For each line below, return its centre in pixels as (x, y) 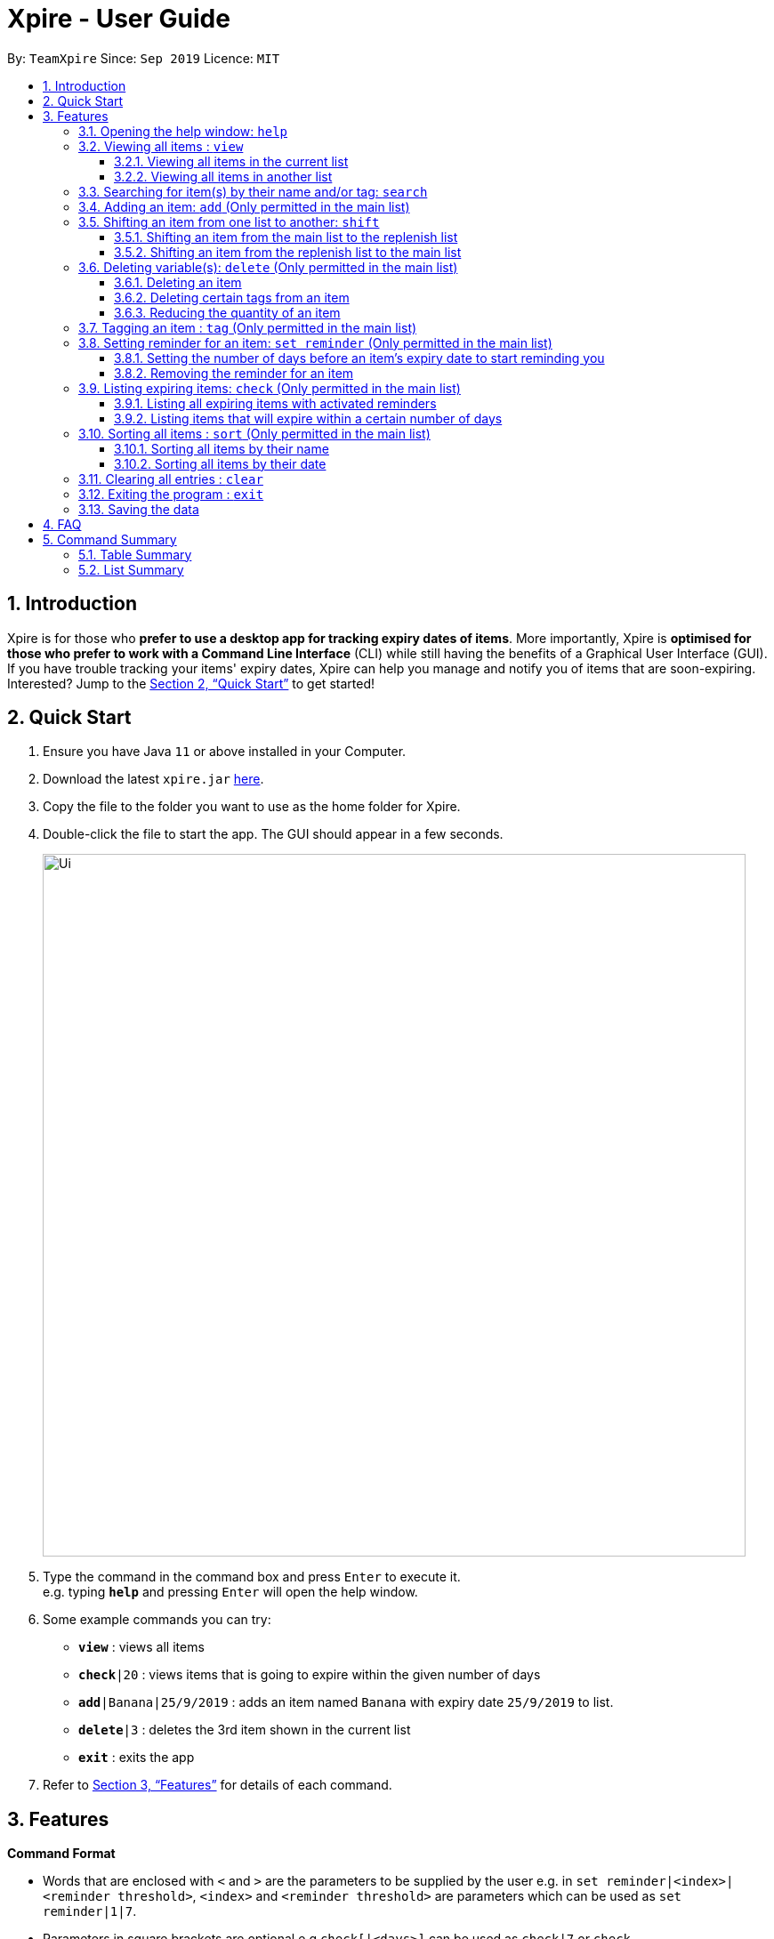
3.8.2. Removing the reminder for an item (234, 373)
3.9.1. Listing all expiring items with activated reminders (275, 403)
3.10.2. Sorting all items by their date (220, 463)
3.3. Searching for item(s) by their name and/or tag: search (253, 191)
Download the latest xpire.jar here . (153, 779)
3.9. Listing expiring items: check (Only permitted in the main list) (270, 388)
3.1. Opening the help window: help (183, 131)
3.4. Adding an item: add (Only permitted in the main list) (244, 206)
